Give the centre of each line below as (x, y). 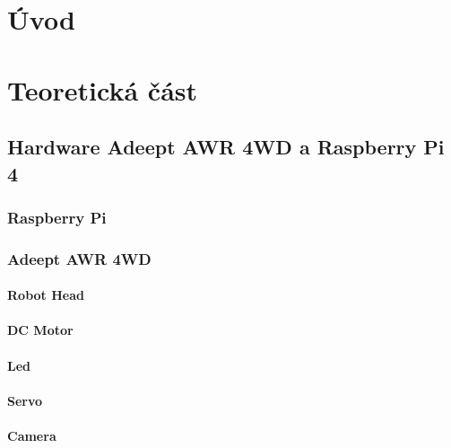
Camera (32, 435)
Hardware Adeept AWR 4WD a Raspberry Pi (226, 147)
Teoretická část (103, 89)
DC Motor (40, 330)
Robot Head (46, 295)
